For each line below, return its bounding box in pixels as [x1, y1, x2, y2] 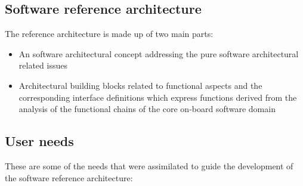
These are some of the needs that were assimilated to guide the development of [5, 159, 293, 172]
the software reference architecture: [5, 171, 133, 184]
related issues [18, 59, 67, 72]
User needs [5, 132, 74, 150]
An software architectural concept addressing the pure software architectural [18, 47, 299, 60]
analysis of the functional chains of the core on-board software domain [18, 103, 276, 115]
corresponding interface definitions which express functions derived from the [18, 91, 297, 103]
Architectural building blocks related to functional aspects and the [18, 79, 262, 91]
